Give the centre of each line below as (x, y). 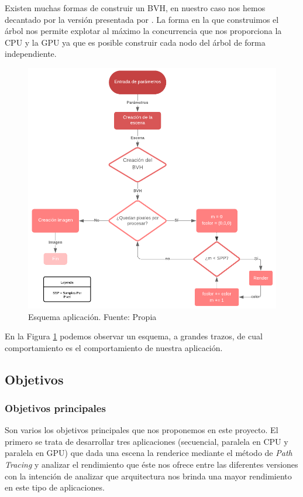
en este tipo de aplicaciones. (55, 487)
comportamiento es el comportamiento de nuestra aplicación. (114, 347)
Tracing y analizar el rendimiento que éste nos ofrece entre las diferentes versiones (151, 464)
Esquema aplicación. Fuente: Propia (92, 316)
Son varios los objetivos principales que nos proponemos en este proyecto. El (142, 430)
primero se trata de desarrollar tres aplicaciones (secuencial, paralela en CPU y (147, 441)
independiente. (31, 54)
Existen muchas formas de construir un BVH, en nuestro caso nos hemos (135, 8)
